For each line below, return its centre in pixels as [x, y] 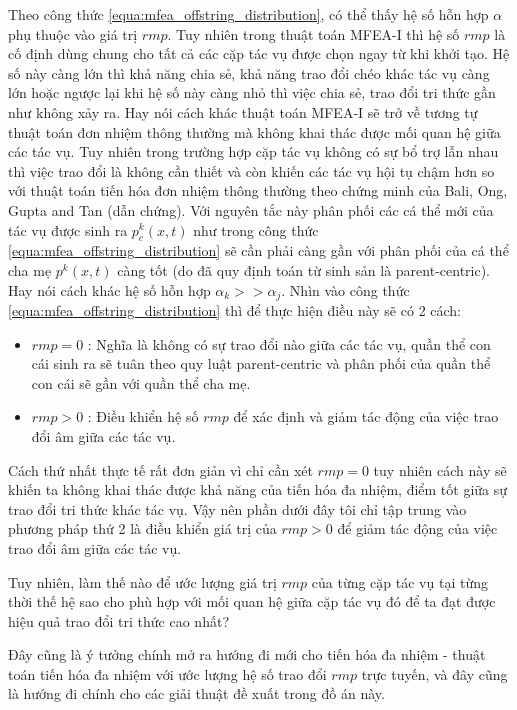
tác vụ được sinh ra [68, 229]
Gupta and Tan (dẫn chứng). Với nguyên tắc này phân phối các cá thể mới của [251, 209]
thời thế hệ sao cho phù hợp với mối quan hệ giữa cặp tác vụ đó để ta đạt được [252, 601]
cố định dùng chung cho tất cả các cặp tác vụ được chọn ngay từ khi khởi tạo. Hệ [259, 53]
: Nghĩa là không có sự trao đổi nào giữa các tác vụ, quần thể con [289, 343]
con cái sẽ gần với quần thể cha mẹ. [141, 382]
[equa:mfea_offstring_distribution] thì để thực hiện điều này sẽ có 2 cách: [235, 309]
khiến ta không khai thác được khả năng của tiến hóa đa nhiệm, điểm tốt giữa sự [258, 489]
